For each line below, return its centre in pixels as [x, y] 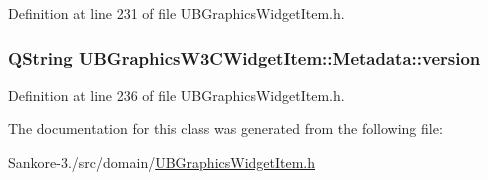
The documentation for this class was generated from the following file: [225, 128]
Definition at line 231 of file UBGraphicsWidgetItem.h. [176, 13]
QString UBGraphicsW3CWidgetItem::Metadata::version [244, 57]
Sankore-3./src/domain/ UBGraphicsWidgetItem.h [162, 162]
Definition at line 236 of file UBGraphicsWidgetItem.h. [176, 94]
